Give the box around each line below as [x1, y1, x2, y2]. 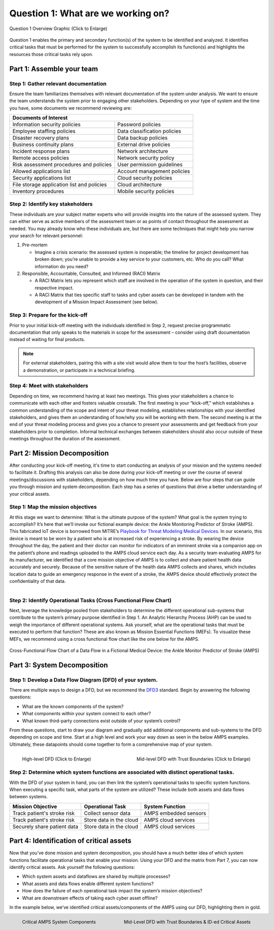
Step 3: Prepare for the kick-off [9, 312, 88, 319]
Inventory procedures [12, 188, 64, 195]
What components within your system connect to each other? [22, 711, 151, 717]
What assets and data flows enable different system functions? [22, 881, 154, 887]
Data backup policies [117, 134, 168, 142]
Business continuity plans [12, 141, 74, 148]
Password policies [117, 121, 161, 128]
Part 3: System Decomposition [9, 661, 108, 669]
